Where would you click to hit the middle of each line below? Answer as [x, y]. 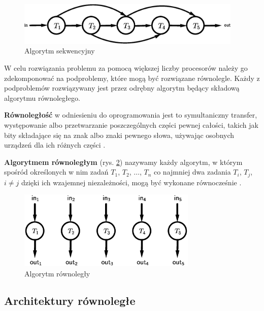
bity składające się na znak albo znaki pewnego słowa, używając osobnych [119, 135]
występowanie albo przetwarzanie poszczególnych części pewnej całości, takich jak [131, 124]
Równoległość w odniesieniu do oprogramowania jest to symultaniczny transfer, [131, 115]
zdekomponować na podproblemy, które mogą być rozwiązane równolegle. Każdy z [132, 78]
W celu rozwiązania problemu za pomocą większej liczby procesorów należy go [126, 67]
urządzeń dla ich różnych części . [55, 145]
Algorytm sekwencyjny [60, 51]
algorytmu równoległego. [42, 97]
